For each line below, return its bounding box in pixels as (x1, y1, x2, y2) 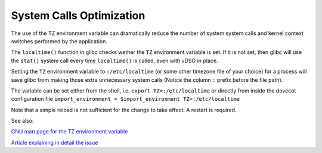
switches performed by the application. (11, 37, 107, 44)
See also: (11, 117, 34, 125)
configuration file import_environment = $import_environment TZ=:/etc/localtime (11, 95, 240, 103)
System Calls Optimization (11, 9, 145, 22)
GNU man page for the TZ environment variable (11, 128, 128, 135)
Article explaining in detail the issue (11, 139, 98, 146)
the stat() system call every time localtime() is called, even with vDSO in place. (11, 57, 218, 64)
